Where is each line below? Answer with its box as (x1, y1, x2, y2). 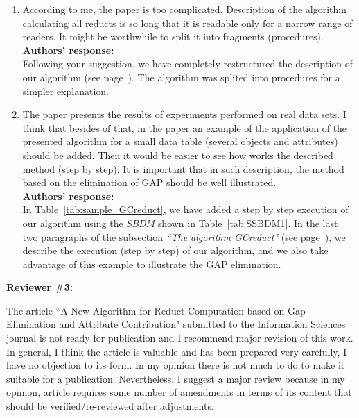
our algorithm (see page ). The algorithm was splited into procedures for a (22, 69, 340, 84)
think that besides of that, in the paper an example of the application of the (22, 120, 347, 135)
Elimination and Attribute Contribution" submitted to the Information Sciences (6, 317, 346, 331)
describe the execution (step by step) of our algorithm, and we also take (22, 243, 329, 258)
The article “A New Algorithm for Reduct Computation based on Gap (6, 303, 306, 317)
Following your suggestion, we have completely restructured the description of (22, 56, 353, 71)
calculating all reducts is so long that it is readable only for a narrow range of (22, 15, 353, 30)
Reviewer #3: (6, 280, 73, 294)
